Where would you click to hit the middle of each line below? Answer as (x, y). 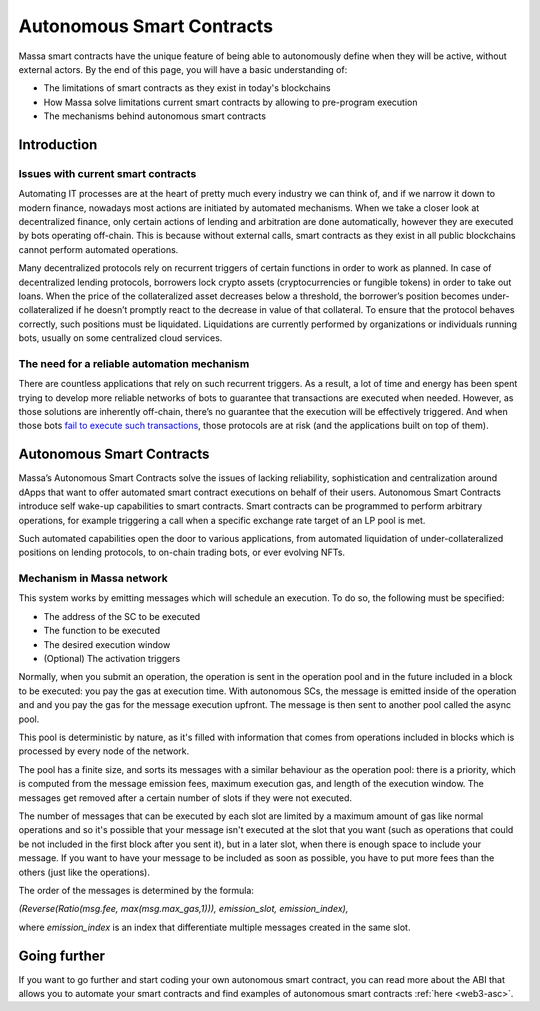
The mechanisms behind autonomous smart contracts (155, 116)
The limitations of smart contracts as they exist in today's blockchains (187, 88)
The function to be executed (101, 631)
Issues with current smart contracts (107, 173)
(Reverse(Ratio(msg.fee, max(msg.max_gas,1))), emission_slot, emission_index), (183, 909)
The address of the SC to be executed (122, 616)
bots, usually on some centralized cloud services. (120, 338)
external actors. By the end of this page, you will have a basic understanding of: (183, 69)
